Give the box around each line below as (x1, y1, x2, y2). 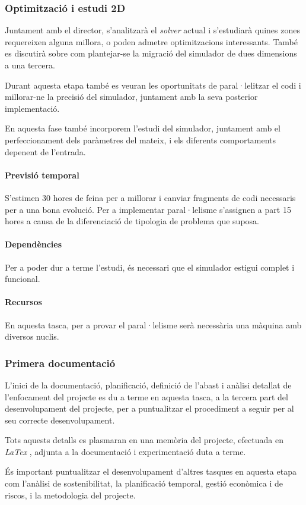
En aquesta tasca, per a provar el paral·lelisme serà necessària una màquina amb (5, 318, 302, 331)
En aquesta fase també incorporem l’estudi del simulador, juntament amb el (5, 122, 280, 134)
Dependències (5, 238, 62, 250)
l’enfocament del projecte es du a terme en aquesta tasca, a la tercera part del (5, 390, 288, 403)
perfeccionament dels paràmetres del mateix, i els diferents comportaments (5, 133, 276, 146)
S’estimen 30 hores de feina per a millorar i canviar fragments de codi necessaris (5, 191, 296, 203)
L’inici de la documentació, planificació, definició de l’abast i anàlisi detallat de (5, 378, 292, 391)
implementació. (5, 102, 60, 114)
